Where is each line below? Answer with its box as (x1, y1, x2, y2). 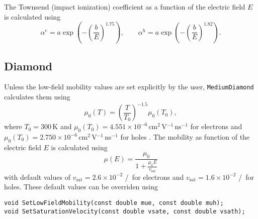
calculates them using (4, 91, 70, 102)
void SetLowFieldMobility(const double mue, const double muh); (4, 199, 224, 206)
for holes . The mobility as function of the (120, 132, 250, 142)
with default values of (4, 171, 70, 182)
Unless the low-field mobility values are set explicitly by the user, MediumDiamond (4, 81, 254, 92)
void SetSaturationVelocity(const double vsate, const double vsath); (4, 207, 245, 215)
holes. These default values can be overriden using (4, 181, 158, 192)
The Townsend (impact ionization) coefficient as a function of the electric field (4, 2, 245, 12)
